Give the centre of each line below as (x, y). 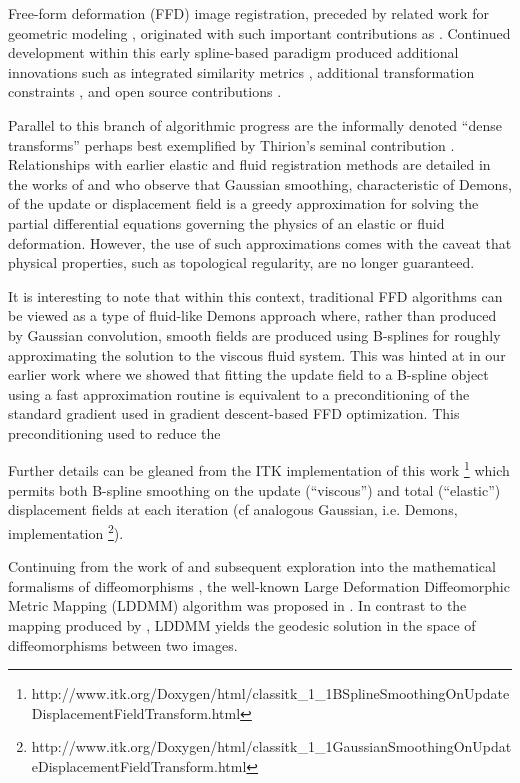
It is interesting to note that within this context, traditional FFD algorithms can (255, 295)
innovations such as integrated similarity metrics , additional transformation (241, 71)
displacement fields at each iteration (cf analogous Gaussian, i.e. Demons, (233, 509)
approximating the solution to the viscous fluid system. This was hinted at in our (257, 354)
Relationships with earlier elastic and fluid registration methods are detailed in (249, 164)
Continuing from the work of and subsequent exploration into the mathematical (252, 566)
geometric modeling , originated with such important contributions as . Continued (259, 32)
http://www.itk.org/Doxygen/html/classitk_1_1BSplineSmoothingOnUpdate (270, 693)
